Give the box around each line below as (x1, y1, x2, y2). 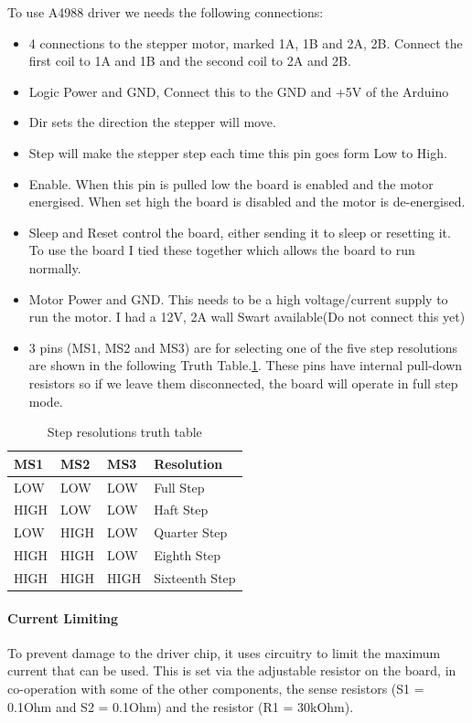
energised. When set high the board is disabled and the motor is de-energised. (28, 192, 466, 211)
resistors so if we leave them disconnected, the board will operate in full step (28, 373, 458, 392)
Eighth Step (154, 546, 221, 565)
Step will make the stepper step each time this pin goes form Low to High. (28, 143, 447, 162)
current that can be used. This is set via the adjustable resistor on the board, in (7, 661, 456, 680)
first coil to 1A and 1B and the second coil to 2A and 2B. (28, 51, 351, 70)
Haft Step (154, 500, 209, 519)
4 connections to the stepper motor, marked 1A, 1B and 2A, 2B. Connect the (28, 33, 463, 52)
